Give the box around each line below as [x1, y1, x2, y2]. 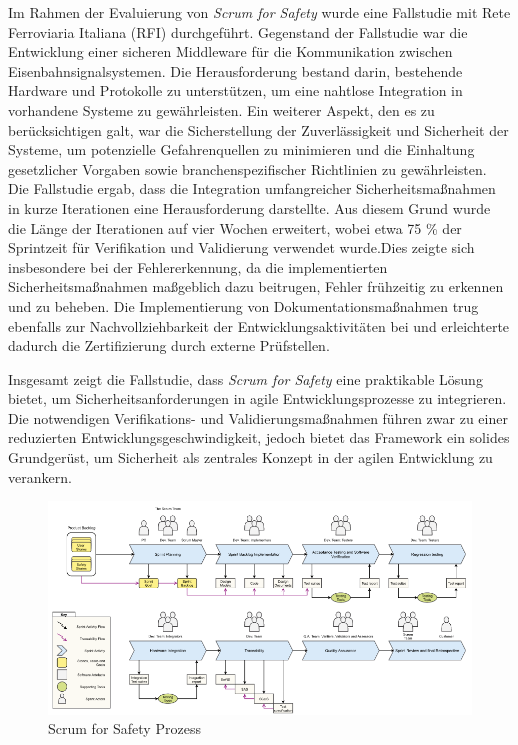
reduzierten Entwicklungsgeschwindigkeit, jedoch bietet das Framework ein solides [8, 427, 510, 448]
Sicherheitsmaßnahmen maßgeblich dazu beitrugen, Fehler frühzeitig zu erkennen [8, 276, 504, 297]
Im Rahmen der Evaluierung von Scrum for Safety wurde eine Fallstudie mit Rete [8, 2, 511, 22]
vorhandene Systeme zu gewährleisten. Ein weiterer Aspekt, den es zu [8, 99, 435, 120]
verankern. [8, 466, 72, 487]
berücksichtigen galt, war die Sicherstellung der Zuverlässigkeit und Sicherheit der [8, 119, 509, 140]
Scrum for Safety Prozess [48, 718, 201, 739]
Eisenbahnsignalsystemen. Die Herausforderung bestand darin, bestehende [8, 60, 463, 81]
